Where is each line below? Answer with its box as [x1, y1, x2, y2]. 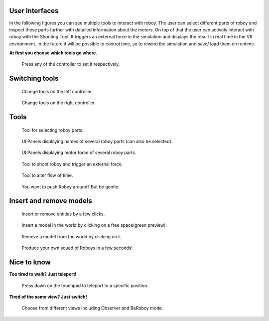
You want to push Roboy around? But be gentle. [21, 183, 120, 189]
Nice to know [9, 258, 51, 267]
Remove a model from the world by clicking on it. [21, 233, 122, 239]
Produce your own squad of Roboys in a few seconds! [21, 245, 133, 251]
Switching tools [9, 74, 59, 83]
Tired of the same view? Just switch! [9, 294, 87, 300]
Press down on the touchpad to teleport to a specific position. [21, 282, 149, 289]
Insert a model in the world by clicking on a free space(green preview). [21, 222, 167, 228]
